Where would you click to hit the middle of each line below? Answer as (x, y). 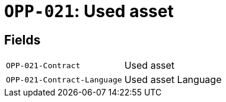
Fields (23, 40)
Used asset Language (173, 80)
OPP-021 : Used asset (89, 11)
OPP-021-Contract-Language (64, 79)
